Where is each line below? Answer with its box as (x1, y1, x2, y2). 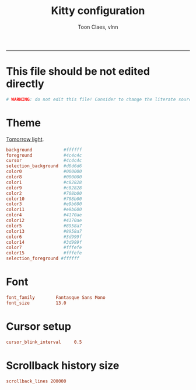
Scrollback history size (6, 358, 120, 372)
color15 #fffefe (6, 250, 82, 256)
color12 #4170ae (6, 218, 82, 223)
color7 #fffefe (6, 244, 82, 251)
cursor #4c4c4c (6, 158, 82, 164)
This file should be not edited (6, 65, 150, 78)
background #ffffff (6, 147, 82, 153)
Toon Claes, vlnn (78, 23, 118, 30)
